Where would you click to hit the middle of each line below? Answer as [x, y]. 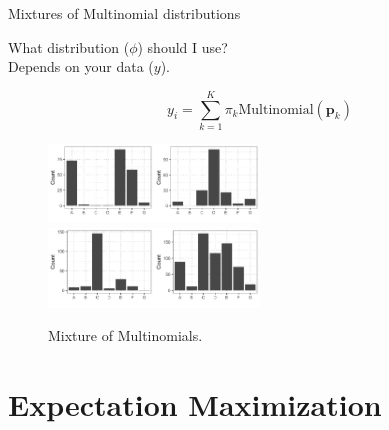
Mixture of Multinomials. [125, 335]
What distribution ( [69, 46]
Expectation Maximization [195, 403]
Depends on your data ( [81, 66]
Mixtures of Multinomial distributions [124, 13]
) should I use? [182, 46]
